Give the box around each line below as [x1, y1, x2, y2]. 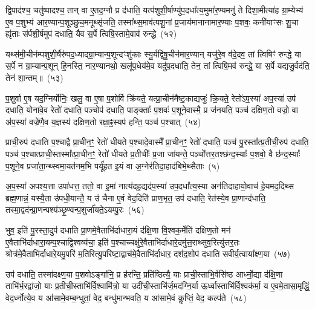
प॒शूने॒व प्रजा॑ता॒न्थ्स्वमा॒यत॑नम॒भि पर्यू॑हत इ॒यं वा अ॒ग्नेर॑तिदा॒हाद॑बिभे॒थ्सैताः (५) [5, 159, 220, 172]
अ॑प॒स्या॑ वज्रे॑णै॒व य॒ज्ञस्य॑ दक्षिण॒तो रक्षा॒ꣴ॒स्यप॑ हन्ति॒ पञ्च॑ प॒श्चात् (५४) [5, 115, 201, 128]
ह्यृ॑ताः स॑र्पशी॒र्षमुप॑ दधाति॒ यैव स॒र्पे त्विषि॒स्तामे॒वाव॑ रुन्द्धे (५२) [5, 27, 177, 40]
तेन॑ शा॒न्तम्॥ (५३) [5, 71, 63, 83]
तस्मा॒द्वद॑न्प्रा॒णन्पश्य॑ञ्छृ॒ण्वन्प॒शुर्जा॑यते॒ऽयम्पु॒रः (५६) [5, 203, 145, 216]
